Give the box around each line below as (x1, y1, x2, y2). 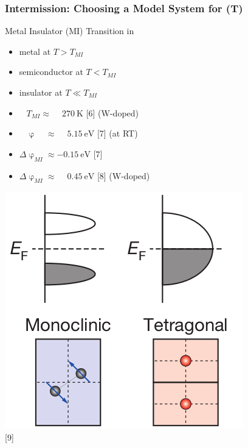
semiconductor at (19, 65, 83, 78)
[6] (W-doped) (86, 106, 139, 119)
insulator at (19, 86, 63, 98)
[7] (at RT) (97, 127, 138, 140)
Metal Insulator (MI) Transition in (5, 24, 134, 37)
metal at (19, 44, 51, 57)
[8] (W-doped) (97, 169, 150, 182)
